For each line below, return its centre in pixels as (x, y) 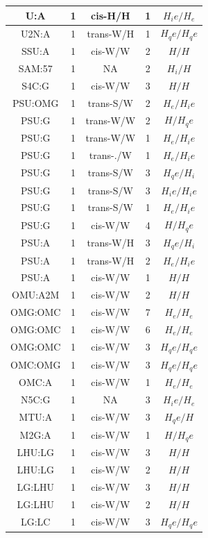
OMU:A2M (35, 295)
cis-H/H (111, 15)
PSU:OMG (36, 102)
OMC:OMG (36, 364)
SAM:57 (35, 68)
